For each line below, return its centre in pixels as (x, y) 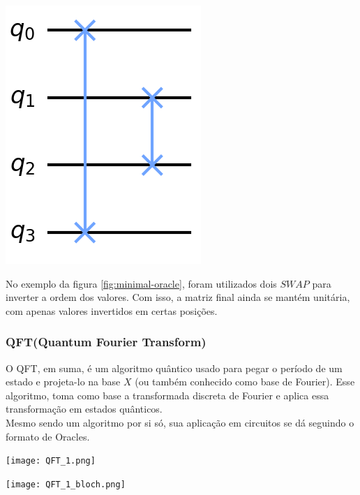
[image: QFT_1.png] (51, 461)
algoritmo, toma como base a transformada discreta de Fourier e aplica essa (167, 395)
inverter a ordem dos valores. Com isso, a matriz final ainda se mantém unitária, (178, 297)
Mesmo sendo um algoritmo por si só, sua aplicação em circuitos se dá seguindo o (180, 422)
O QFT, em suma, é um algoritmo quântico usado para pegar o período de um (174, 368)
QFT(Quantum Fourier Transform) (106, 342)
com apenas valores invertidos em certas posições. (112, 310)
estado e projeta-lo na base (63, 382)
